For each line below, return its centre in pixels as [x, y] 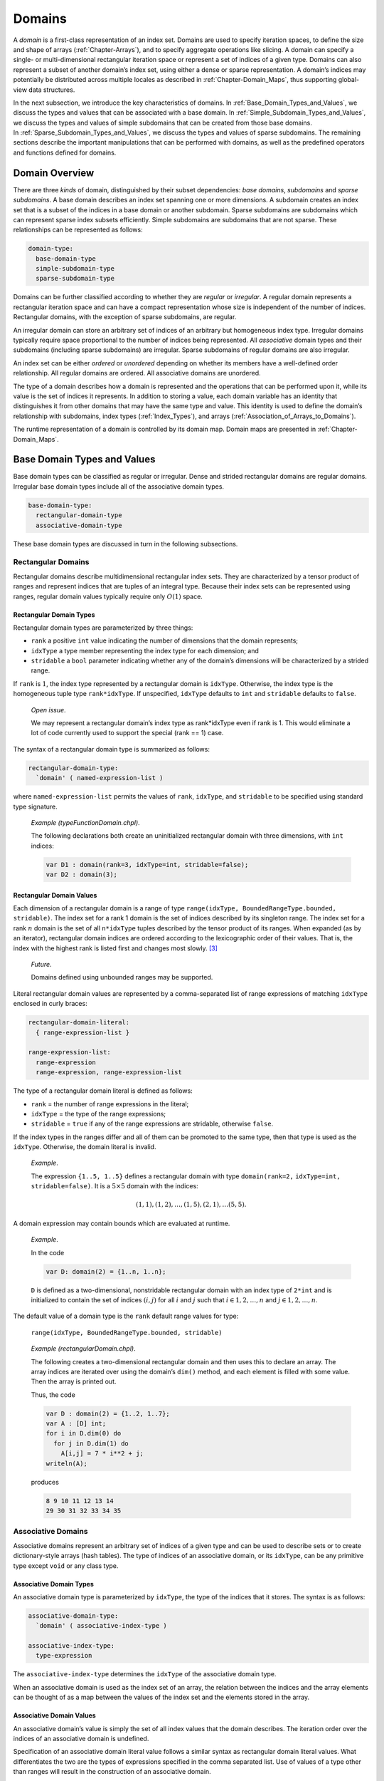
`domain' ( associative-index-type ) [101, 1626]
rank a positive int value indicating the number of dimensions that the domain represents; [165, 640]
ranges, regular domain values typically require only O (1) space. [108, 596]
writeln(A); [67, 1463]
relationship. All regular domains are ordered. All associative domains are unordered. [137, 373]
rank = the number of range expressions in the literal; [110, 1104]
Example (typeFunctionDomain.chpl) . [85, 822]
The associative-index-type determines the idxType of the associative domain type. [145, 1674]
